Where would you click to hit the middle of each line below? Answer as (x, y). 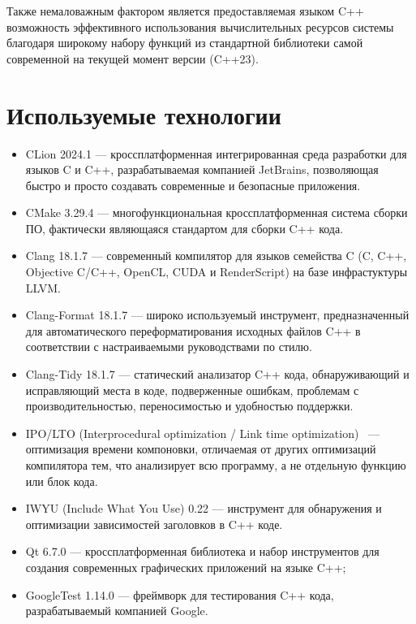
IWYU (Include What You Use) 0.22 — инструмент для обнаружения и (204, 508)
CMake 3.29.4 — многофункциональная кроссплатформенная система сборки (217, 212)
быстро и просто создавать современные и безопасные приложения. (193, 185)
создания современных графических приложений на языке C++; (186, 567)
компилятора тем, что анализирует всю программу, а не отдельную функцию (216, 465)
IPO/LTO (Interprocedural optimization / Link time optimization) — (203, 433)
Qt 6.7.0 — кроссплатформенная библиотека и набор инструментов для (202, 551)
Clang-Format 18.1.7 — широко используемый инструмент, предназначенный (217, 315)
